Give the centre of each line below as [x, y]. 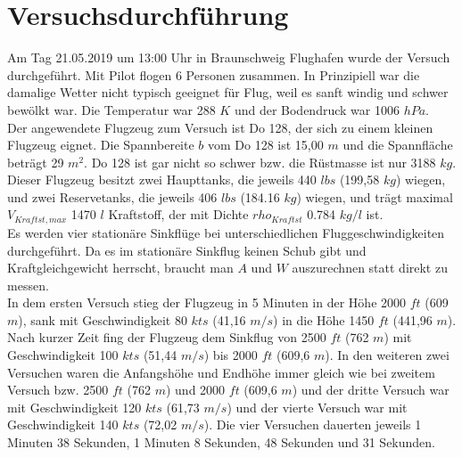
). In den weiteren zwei [387, 355]
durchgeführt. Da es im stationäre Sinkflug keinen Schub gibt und [187, 250]
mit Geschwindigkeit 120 [74, 407]
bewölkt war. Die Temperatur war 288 [111, 109]
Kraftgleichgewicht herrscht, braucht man [120, 268]
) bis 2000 [231, 355]
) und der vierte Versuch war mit [317, 407]
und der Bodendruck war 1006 [317, 109]
